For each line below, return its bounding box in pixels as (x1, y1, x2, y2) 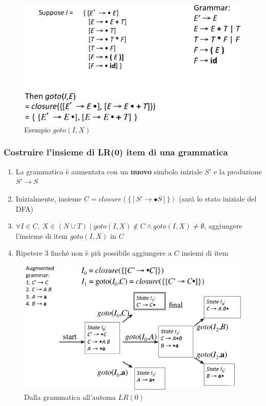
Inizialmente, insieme (15, 193, 82, 204)
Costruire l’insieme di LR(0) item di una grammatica (4, 146, 228, 159)
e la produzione (213, 166, 262, 176)
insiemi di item (181, 247, 229, 258)
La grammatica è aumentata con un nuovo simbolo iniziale (15, 166, 202, 176)
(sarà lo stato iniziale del (179, 193, 257, 204)
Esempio (24, 124, 51, 134)
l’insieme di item (15, 230, 68, 241)
